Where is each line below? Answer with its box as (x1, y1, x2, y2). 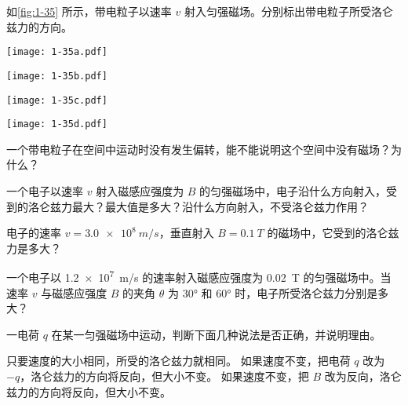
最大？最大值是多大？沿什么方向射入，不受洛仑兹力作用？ (71, 198, 369, 214)
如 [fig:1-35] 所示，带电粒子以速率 (6, 3, 172, 19)
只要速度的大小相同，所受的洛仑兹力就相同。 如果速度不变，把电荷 (6, 352, 351, 369)
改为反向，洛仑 (324, 368, 402, 384)
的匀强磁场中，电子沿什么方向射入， (199, 183, 387, 199)
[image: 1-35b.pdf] (6, 70, 107, 82)
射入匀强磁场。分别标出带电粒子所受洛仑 (184, 3, 393, 19)
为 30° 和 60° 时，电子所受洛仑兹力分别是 (168, 284, 378, 301)
